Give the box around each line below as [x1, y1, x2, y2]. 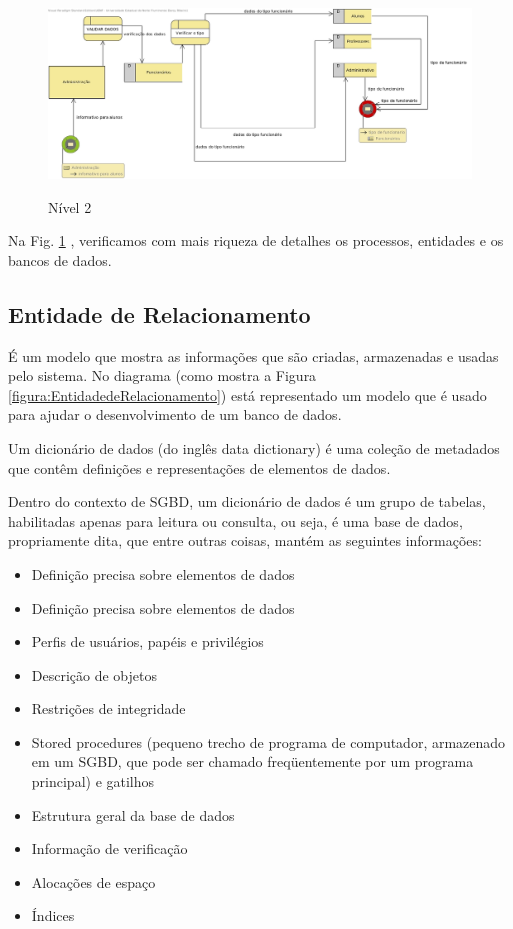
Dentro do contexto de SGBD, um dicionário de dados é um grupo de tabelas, [8, 491, 486, 512]
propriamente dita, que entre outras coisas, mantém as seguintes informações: [8, 530, 482, 551]
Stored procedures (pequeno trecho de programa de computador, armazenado [31, 731, 506, 752]
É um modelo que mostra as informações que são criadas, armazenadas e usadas [8, 345, 499, 366]
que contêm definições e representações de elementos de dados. [8, 457, 391, 478]
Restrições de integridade [31, 698, 186, 719]
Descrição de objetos [31, 664, 157, 685]
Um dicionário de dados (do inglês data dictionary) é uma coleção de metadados [8, 437, 500, 458]
